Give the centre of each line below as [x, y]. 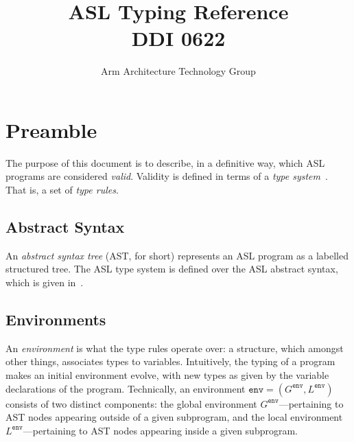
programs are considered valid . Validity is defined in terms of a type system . [167, 176]
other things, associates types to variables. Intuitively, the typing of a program [170, 361]
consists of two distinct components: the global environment [131, 403]
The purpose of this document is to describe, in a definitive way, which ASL [165, 162]
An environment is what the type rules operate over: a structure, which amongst [175, 348]
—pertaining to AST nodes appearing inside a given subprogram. [160, 430]
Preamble [51, 129]
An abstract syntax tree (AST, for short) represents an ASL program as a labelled [177, 255]
